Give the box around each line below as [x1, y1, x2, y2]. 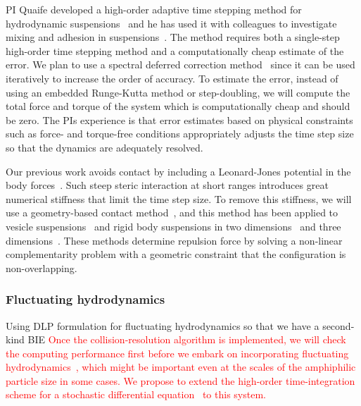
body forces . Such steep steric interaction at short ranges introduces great [6, 178, 329, 192]
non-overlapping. [6, 260, 77, 275]
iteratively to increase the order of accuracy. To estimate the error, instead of [6, 70, 338, 85]
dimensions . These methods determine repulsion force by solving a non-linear [6, 233, 343, 247]
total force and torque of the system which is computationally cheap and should [6, 99, 350, 113]
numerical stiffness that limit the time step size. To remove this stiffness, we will [6, 191, 352, 206]
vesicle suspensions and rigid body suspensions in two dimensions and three [6, 219, 341, 233]
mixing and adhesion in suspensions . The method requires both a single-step [6, 30, 340, 44]
